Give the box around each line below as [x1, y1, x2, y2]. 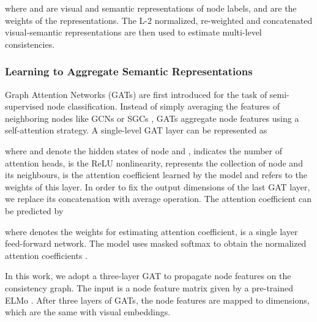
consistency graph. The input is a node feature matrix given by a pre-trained [5, 281, 294, 294]
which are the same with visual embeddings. [5, 305, 171, 318]
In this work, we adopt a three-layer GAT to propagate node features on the [5, 269, 291, 282]
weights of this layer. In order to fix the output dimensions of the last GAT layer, [5, 180, 310, 193]
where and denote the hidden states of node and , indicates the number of [5, 144, 282, 157]
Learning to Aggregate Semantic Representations [5, 64, 253, 79]
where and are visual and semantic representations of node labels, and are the [5, 2, 297, 14]
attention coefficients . [5, 249, 88, 261]
